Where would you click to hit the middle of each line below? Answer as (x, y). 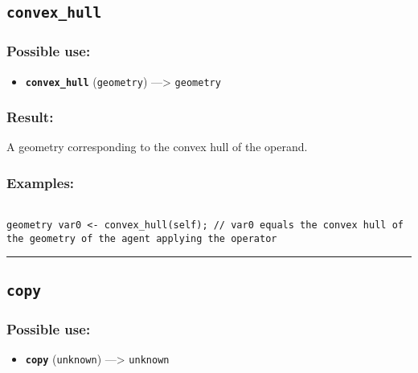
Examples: (41, 182)
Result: (30, 117)
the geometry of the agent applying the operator (142, 238)
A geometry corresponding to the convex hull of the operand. (157, 147)
